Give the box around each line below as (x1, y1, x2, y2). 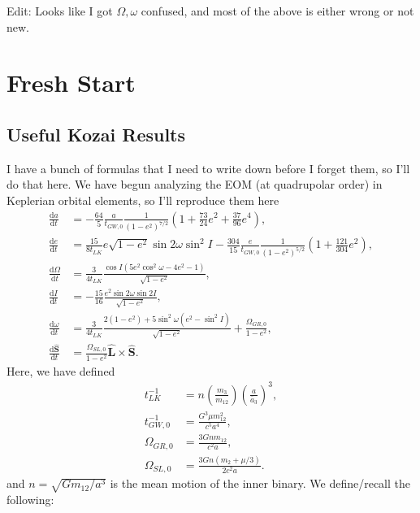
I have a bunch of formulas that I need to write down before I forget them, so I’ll (6, 159, 410, 176)
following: (6, 491, 54, 508)
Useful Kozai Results (6, 121, 186, 146)
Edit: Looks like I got (6, 2, 113, 19)
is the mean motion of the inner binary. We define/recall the (110, 475, 410, 492)
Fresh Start (6, 66, 136, 99)
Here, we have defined (6, 362, 115, 379)
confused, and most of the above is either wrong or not (141, 2, 414, 19)
